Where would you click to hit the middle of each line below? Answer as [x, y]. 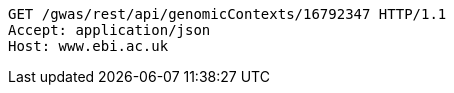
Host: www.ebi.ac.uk [88, 46]
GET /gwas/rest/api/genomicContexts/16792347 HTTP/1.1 [227, 14]
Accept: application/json [109, 30]
